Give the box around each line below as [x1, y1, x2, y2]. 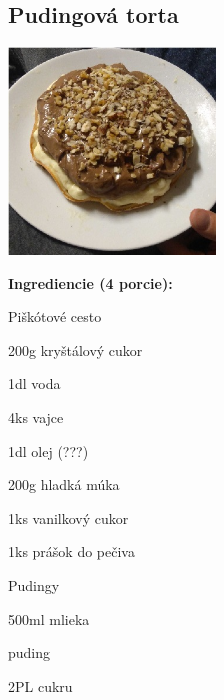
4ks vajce [8, 407, 64, 428]
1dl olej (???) [8, 440, 89, 461]
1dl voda [8, 373, 61, 394]
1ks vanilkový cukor [8, 507, 129, 528]
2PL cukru [8, 675, 73, 696]
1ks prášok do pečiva [8, 541, 135, 562]
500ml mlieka [8, 608, 90, 629]
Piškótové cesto [8, 306, 102, 327]
